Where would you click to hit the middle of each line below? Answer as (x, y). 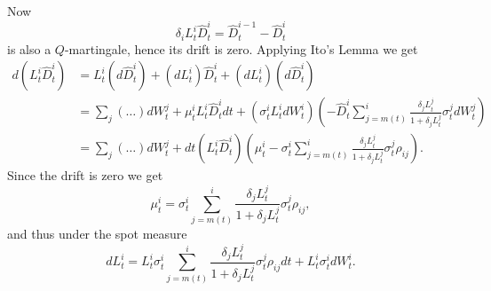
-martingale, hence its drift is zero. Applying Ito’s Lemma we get (241, 48)
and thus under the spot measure (97, 234)
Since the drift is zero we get (85, 175)
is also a (29, 48)
